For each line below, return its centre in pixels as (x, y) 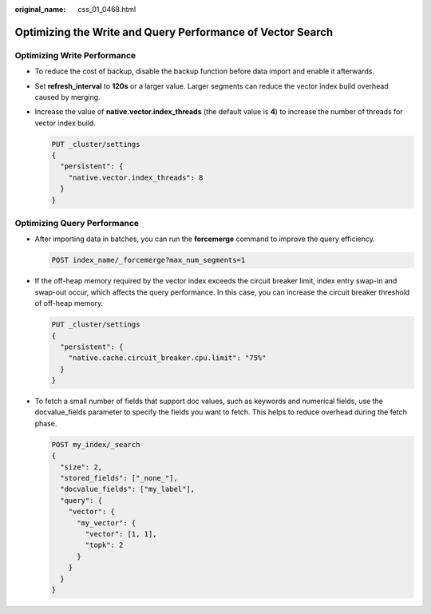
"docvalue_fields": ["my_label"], (128, 489)
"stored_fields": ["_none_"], (119, 478)
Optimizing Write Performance (75, 55)
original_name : (40, 9)
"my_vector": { (107, 523)
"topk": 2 (104, 545)
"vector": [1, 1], (121, 534)
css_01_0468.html (107, 9)
